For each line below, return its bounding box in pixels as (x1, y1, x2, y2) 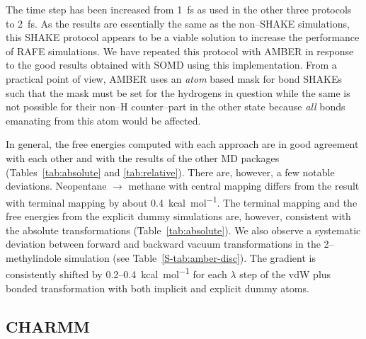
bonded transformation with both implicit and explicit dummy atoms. (6, 280, 309, 295)
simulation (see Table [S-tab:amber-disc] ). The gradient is (64, 250, 316, 265)
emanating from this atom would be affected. (6, 113, 201, 127)
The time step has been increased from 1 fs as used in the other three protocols (6, 2, 352, 16)
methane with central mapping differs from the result (128, 178, 360, 193)
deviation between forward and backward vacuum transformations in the (6, 236, 321, 251)
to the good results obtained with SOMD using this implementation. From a (6, 57, 337, 72)
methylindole (6, 250, 62, 265)
